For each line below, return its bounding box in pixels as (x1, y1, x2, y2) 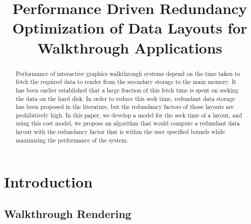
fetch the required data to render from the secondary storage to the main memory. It (15, 77, 237, 86)
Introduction (4, 171, 93, 192)
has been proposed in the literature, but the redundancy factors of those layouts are (15, 102, 234, 111)
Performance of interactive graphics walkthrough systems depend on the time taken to (15, 69, 240, 77)
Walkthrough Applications (37, 37, 223, 57)
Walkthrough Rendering (4, 206, 132, 221)
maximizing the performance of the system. (15, 135, 128, 144)
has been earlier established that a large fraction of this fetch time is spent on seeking (15, 85, 239, 94)
